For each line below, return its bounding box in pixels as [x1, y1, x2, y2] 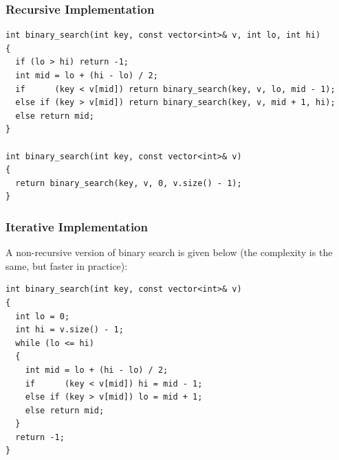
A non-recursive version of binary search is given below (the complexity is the [6, 245, 333, 260]
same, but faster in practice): [6, 258, 128, 273]
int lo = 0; [15, 311, 70, 321]
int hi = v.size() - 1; [15, 325, 124, 335]
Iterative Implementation [6, 218, 148, 235]
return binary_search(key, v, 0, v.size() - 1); [15, 178, 242, 188]
